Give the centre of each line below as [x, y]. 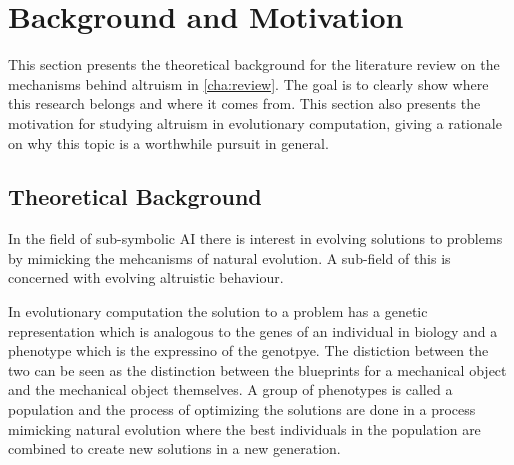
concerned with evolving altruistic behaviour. [146, 277]
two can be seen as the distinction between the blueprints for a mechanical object [257, 369]
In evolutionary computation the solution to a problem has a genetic [218, 311]
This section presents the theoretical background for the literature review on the [254, 64]
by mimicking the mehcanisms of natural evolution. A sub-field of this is [229, 257]
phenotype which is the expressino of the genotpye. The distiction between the [248, 350]
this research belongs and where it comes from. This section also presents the [244, 103]
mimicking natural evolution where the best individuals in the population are [244, 428]
